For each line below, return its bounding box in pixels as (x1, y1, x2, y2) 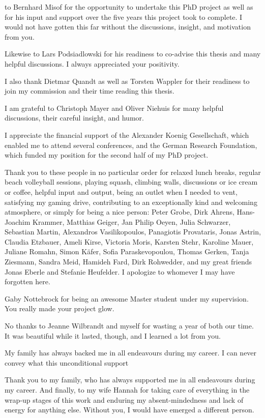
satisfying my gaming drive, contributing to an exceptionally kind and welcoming (5, 196, 257, 207)
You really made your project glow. (5, 303, 114, 314)
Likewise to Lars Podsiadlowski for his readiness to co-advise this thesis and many (5, 48, 261, 59)
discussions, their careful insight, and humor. (5, 112, 144, 123)
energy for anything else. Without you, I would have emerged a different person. (5, 404, 254, 415)
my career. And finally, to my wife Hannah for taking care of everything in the (5, 384, 250, 395)
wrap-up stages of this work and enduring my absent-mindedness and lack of (5, 394, 244, 405)
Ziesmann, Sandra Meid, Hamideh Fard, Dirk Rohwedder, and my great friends (5, 256, 252, 267)
